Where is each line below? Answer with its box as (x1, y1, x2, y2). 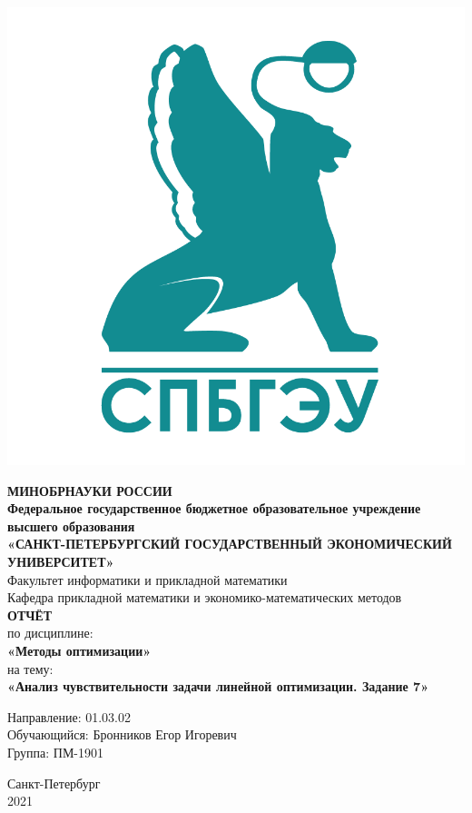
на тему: (7, 659, 54, 678)
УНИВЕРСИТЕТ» (7, 551, 114, 570)
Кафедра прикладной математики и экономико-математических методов (7, 588, 402, 607)
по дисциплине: (7, 623, 93, 642)
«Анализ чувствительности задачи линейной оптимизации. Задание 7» (7, 677, 429, 696)
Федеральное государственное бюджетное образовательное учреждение (7, 499, 421, 518)
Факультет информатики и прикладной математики (7, 570, 288, 589)
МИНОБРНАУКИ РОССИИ (7, 481, 172, 500)
